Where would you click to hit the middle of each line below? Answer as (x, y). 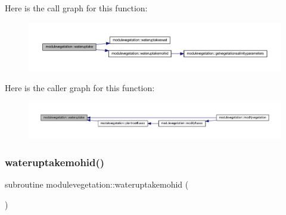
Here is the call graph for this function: (76, 8)
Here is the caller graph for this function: (80, 88)
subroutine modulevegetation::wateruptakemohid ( (97, 184)
